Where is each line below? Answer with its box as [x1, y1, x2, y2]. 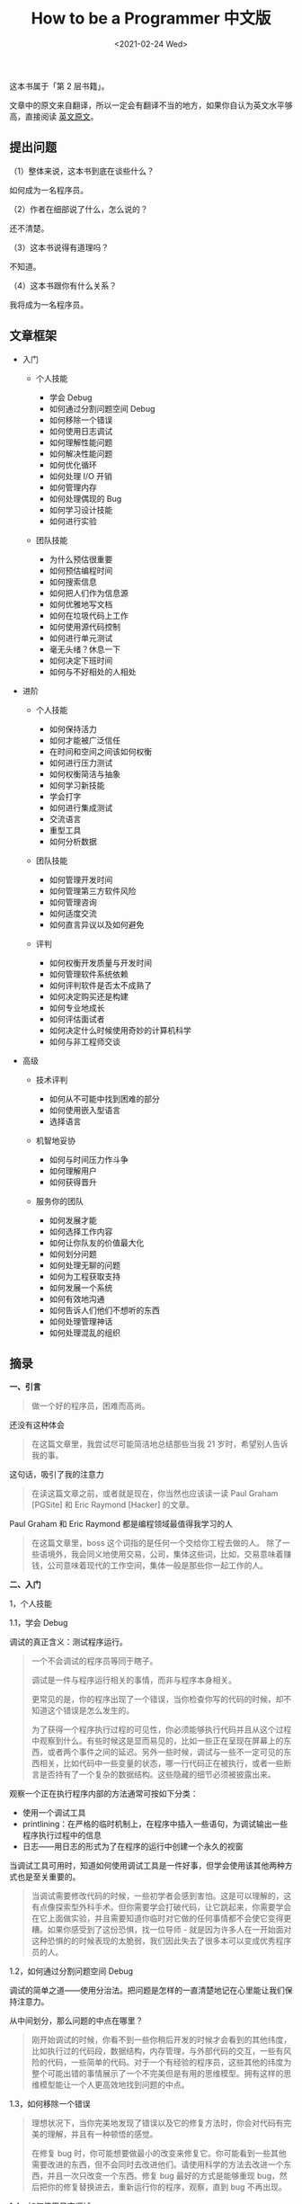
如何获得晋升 [49, 1176, 97, 1187]
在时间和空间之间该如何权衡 [49, 745, 153, 756]
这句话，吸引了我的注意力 [9, 1469, 104, 1480]
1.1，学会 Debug [9, 1618, 68, 1628]
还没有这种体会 [9, 1420, 65, 1431]
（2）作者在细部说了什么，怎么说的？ [9, 203, 148, 214]
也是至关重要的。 [16, 1871, 81, 1882]
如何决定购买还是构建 [49, 991, 129, 1002]
